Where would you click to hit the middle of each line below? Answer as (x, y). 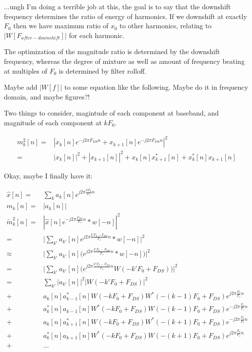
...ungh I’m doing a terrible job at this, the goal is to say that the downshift (117, 6)
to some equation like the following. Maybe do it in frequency (156, 87)
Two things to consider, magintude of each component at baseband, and (111, 113)
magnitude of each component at (53, 122)
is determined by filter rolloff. (103, 70)
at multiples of (26, 70)
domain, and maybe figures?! (47, 96)
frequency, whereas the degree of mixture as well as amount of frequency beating (124, 61)
